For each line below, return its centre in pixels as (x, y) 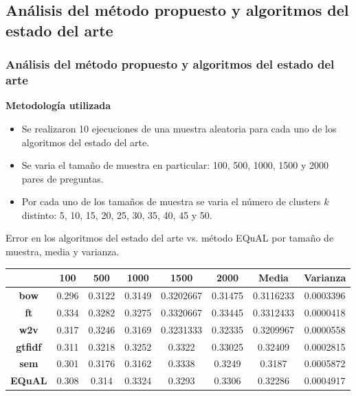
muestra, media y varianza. (63, 252)
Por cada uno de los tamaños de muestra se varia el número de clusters (171, 201)
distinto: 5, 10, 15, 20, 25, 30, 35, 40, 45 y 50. (117, 214)
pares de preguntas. (63, 178)
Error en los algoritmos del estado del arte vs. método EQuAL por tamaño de (170, 238)
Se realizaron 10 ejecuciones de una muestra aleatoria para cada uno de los (179, 128)
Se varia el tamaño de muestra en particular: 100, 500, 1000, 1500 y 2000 (175, 165)
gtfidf (29, 346)
